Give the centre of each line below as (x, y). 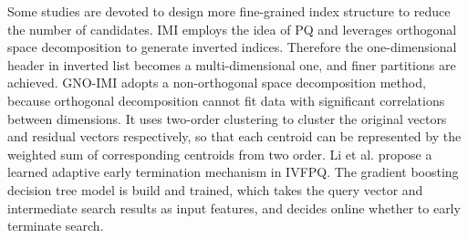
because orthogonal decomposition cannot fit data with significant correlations (226, 100)
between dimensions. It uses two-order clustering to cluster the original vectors (227, 118)
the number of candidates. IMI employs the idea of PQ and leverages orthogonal (232, 29)
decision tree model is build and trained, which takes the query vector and (215, 189)
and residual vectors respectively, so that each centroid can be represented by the (234, 136)
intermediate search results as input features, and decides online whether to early (234, 207)
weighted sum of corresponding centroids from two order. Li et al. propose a (220, 154)
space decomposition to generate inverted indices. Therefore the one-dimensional (232, 47)
